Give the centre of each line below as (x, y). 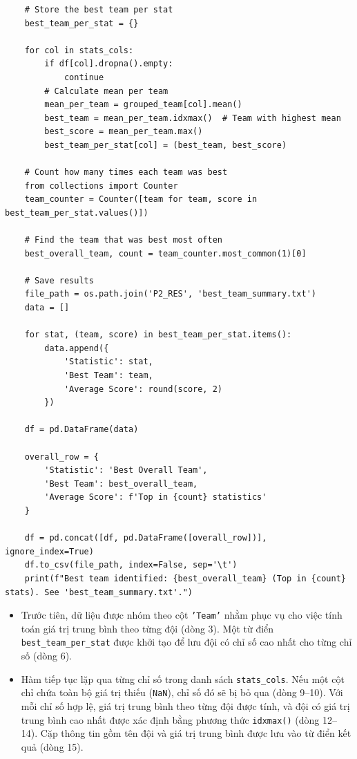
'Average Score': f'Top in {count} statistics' (156, 497)
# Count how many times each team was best (126, 172)
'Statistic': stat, (108, 362)
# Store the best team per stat (99, 10)
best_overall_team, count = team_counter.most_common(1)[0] (165, 253)
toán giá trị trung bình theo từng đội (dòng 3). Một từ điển (147, 628)
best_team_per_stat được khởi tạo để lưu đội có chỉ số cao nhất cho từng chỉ (186, 642)
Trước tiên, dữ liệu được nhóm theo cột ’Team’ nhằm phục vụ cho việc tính (182, 615)
